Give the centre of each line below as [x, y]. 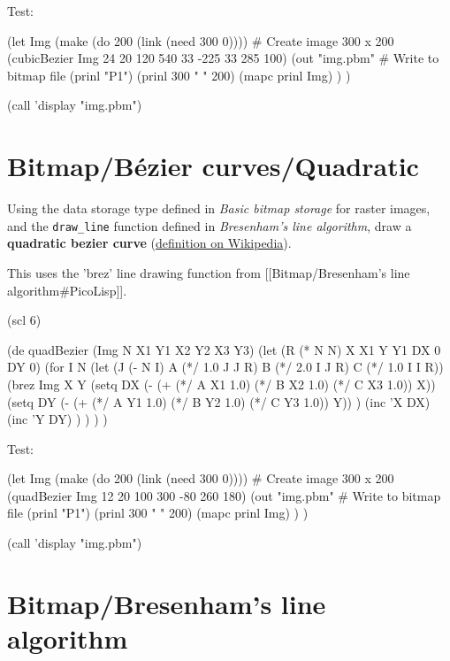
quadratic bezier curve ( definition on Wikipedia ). [149, 243]
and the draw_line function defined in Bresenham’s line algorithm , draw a [210, 225]
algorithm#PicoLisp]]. [67, 290]
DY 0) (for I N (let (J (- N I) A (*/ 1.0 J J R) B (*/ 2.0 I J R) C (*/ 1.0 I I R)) [225, 367]
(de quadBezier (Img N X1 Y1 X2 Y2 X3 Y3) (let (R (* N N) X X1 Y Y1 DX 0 [224, 349]
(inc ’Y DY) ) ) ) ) [57, 419]
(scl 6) [24, 320]
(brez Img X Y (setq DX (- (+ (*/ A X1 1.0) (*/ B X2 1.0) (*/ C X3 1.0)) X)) [221, 384]
